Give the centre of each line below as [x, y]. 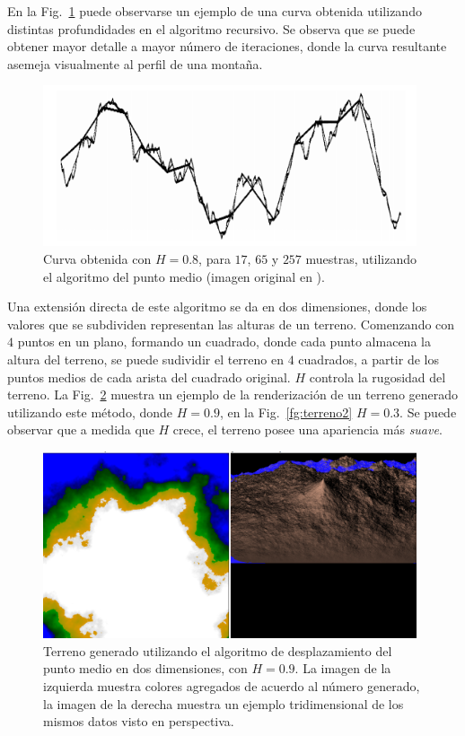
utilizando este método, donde [90, 412]
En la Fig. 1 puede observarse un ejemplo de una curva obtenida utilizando [215, 11]
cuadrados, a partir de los [368, 359]
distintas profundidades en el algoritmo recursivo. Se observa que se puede [211, 28]
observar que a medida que [81, 429]
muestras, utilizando [361, 258]
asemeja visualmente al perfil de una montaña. [135, 63]
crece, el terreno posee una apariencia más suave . [307, 429]
